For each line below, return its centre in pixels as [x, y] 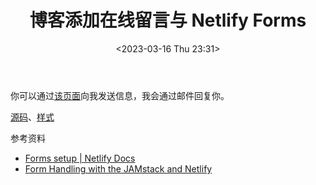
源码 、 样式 [32, 117]
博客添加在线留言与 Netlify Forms [168, 20]
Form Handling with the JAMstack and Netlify [118, 168]
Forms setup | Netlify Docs [80, 158]
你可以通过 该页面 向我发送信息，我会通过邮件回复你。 [120, 95]
